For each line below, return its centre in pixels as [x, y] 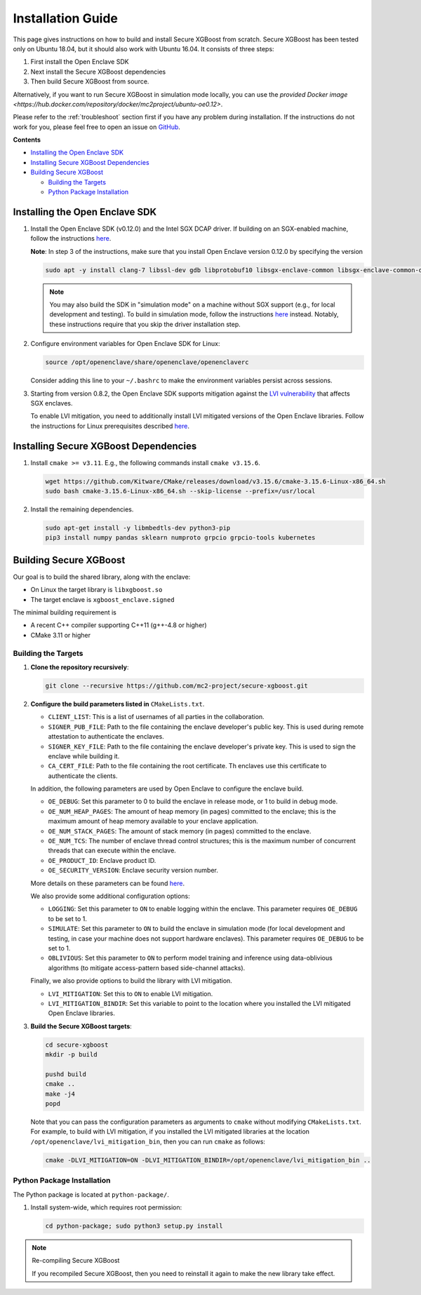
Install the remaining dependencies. [82, 509]
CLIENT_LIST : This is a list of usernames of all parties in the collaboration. [156, 717]
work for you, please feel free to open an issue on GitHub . [96, 127]
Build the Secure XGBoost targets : [81, 1026]
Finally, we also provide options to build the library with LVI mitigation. [132, 981]
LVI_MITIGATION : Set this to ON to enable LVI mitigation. [131, 993]
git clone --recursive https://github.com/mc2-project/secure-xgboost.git [177, 685]
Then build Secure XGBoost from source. [90, 81]
